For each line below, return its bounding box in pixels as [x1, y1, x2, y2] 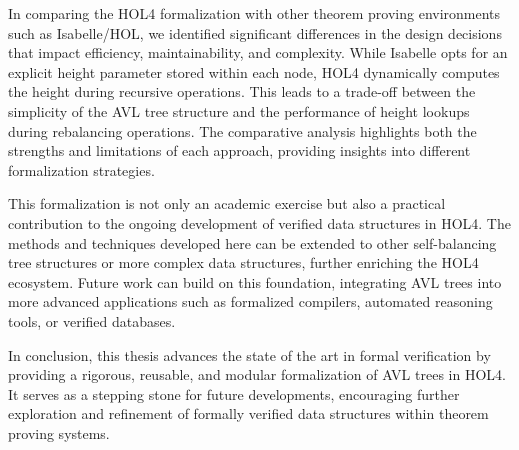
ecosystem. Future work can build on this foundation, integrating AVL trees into [8, 271, 502, 292]
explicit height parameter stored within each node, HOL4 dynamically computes [8, 61, 500, 82]
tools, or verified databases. [8, 310, 176, 331]
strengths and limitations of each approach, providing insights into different [8, 140, 471, 161]
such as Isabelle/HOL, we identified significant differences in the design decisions [8, 22, 502, 43]
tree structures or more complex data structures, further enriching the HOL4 [8, 252, 479, 273]
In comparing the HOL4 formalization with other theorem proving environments [8, 3, 501, 23]
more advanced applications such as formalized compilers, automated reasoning [8, 291, 493, 312]
